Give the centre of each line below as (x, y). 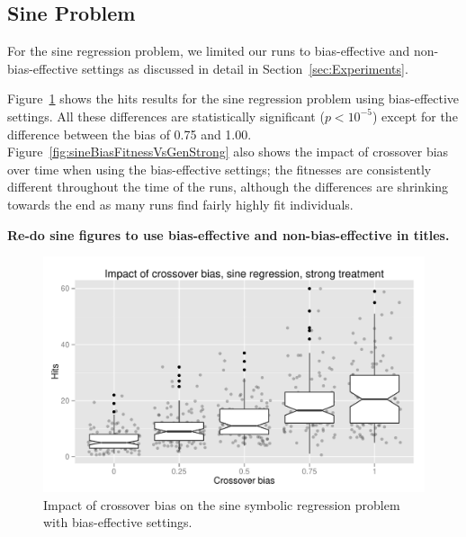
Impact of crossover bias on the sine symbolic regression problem (222, 504)
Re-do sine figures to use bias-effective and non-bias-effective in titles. (229, 234)
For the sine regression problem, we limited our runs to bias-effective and (209, 51)
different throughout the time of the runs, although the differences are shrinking (228, 187)
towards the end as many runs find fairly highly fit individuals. (180, 204)
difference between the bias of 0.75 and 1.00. (130, 134)
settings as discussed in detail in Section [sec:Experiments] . (245, 68)
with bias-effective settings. (118, 522)
